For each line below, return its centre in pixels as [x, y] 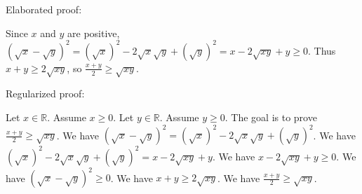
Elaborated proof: [44, 9]
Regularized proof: [45, 93]
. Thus [322, 50]
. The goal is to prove [271, 117]
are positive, [94, 33]
